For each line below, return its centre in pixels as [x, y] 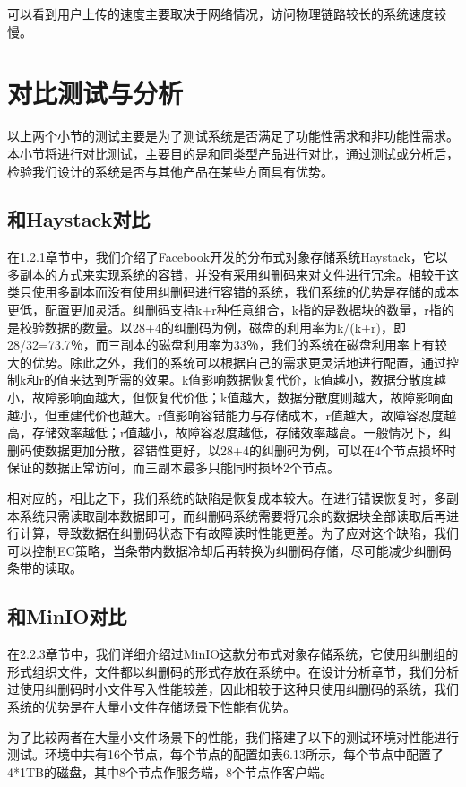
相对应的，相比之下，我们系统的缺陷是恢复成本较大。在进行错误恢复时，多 [227, 498]
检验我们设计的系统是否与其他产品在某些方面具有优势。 [170, 171]
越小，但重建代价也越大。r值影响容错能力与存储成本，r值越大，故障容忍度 [225, 415]
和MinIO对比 [67, 616]
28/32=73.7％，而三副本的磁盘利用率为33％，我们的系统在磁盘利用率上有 [221, 345]
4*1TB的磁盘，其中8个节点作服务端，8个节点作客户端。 [170, 771]
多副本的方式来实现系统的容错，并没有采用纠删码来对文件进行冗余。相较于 [227, 274]
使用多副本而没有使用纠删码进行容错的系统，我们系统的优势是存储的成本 [245, 292]
